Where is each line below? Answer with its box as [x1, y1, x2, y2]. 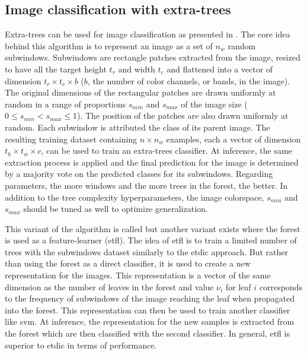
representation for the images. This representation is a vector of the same [5, 269, 271, 281]
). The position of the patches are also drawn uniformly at [76, 109, 289, 122]
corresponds [259, 280, 302, 293]
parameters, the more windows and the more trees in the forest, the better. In [5, 179, 288, 191]
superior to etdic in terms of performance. [5, 338, 157, 351]
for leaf [225, 280, 251, 293]
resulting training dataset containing [5, 132, 137, 145]
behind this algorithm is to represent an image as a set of [5, 39, 213, 52]
